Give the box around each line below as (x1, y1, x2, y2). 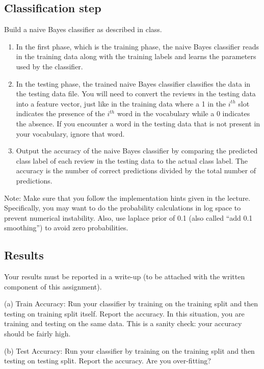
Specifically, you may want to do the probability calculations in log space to (4, 202, 241, 213)
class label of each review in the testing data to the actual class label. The (16, 155, 248, 166)
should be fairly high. (4, 328, 71, 339)
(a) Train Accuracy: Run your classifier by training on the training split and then (4, 298, 258, 309)
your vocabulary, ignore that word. (16, 128, 125, 139)
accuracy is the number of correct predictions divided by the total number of (16, 165, 256, 176)
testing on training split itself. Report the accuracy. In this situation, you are (4, 308, 245, 319)
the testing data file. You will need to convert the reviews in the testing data (16, 88, 256, 99)
